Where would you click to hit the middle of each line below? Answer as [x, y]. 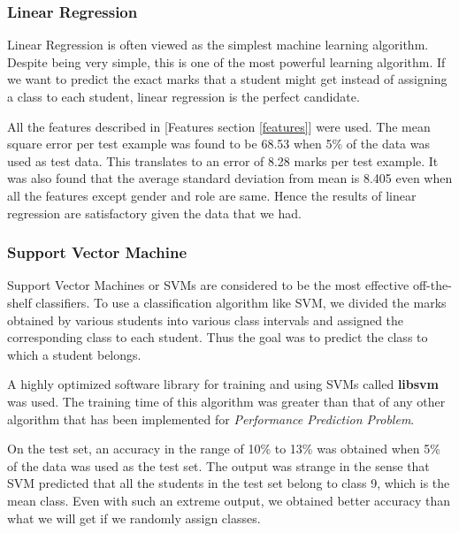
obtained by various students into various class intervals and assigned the [206, 320]
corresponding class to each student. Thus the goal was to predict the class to [218, 337]
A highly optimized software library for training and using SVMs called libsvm [223, 384]
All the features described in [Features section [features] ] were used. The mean [219, 126]
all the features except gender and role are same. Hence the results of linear [212, 195]
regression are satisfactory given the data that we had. [154, 213]
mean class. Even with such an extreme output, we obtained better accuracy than [229, 500]
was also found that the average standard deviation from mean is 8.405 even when [230, 178]
